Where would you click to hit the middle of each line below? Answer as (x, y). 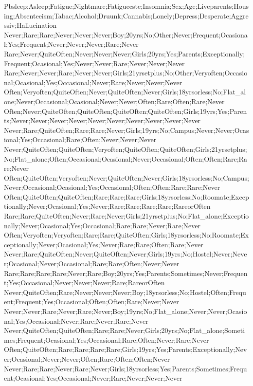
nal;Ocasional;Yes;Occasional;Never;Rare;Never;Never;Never (93, 82)
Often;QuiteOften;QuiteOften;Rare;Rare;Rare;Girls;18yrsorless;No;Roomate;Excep (126, 196)
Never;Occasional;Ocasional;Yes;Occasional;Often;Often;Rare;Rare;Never (112, 187)
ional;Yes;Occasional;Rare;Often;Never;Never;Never (80, 139)
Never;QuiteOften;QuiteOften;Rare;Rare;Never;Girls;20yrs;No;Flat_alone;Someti (125, 330)
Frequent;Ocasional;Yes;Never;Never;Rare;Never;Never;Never (94, 63)
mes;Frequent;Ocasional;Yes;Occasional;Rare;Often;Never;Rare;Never (107, 340)
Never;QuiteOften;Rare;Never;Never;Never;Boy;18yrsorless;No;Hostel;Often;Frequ (125, 292)
